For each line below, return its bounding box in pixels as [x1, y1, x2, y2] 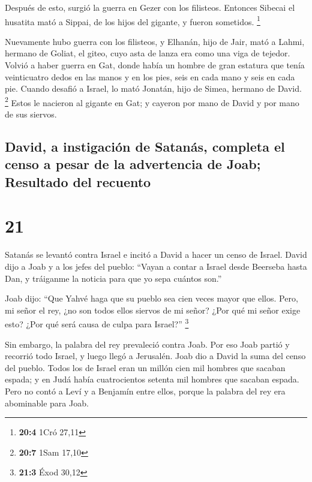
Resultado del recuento [5, 172, 151, 191]
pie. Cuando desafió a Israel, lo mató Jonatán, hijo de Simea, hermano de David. [5, 82, 302, 95]
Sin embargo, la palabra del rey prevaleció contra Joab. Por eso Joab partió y [5, 338, 290, 350]
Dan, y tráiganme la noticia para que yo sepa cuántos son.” [5, 272, 222, 284]
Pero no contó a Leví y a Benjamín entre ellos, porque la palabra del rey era [5, 384, 286, 397]
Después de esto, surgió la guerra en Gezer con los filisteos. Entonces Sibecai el [5, 1, 295, 13]
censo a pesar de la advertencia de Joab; [5, 155, 261, 173]
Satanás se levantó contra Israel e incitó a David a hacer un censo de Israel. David [5, 248, 307, 261]
